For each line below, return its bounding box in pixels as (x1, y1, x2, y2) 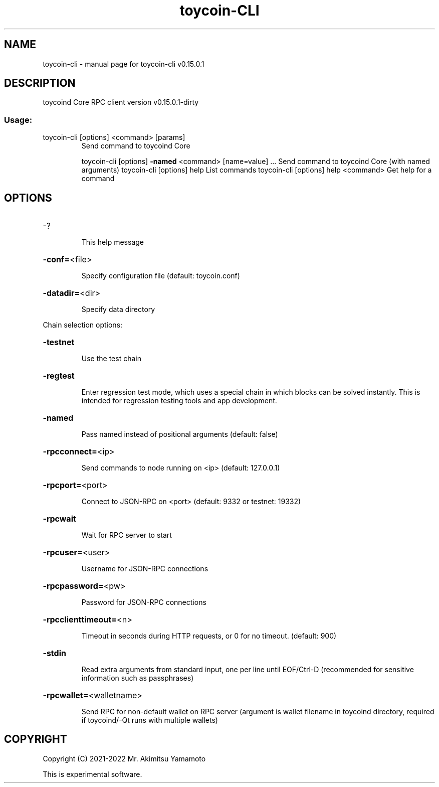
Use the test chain (81, 354, 141, 363)
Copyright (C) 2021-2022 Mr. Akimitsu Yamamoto (43, 754, 206, 763)
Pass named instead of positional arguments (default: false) (81, 430, 278, 439)
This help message (81, 238, 144, 247)
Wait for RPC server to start (81, 531, 172, 540)
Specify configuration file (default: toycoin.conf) (81, 271, 240, 280)
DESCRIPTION (4, 77, 76, 90)
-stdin (43, 648, 66, 659)
